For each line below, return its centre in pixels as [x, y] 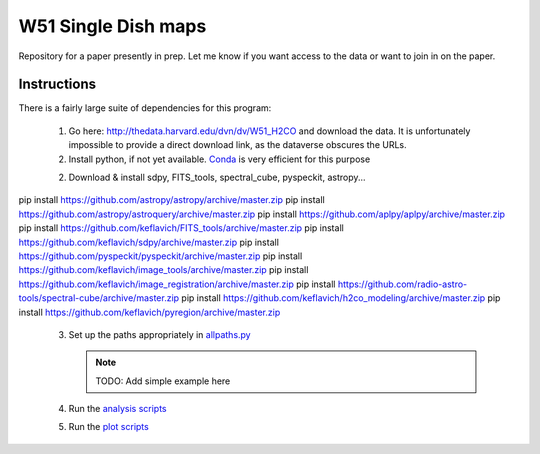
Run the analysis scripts [117, 409]
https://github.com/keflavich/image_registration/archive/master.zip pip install [177, 284]
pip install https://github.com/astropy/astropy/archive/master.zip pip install [171, 200]
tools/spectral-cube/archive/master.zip [99, 298]
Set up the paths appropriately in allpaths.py [159, 334]
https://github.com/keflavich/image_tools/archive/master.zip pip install [163, 270]
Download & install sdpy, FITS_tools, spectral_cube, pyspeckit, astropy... [217, 177]
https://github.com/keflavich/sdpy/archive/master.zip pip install [149, 242]
